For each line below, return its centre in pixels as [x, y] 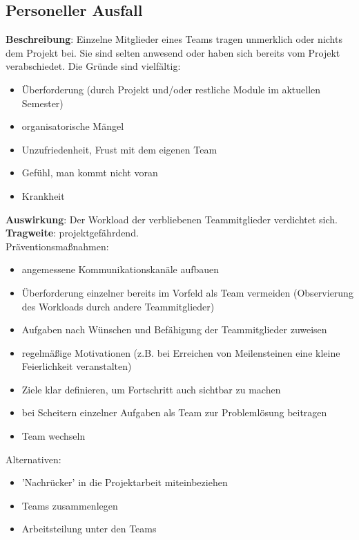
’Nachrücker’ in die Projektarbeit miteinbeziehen [125, 482]
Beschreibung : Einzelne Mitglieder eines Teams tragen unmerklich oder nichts [174, 39]
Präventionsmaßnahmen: [57, 246]
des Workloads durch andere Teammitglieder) [118, 306]
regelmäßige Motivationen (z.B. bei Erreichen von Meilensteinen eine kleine [181, 352]
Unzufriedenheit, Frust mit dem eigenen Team [119, 149]
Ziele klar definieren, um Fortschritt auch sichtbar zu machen [151, 389]
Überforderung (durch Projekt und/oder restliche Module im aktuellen [171, 89]
